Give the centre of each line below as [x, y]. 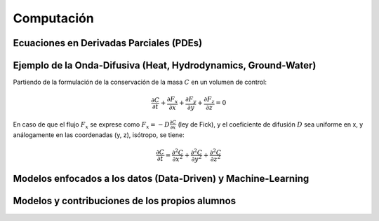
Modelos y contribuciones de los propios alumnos [125, 201]
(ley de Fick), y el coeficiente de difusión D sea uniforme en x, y [271, 124]
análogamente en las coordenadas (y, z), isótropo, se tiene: [99, 135]
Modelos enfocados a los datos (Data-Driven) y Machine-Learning [161, 179]
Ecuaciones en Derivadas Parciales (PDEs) [108, 43]
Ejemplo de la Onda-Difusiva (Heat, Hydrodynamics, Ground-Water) [165, 65]
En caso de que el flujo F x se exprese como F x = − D [91, 125]
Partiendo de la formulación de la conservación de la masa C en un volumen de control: [140, 82]
